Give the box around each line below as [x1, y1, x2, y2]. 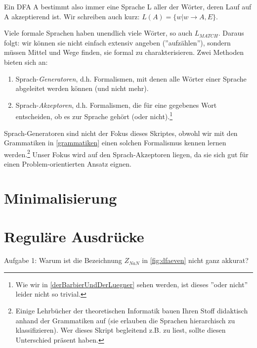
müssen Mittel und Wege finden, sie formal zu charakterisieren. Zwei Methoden [4, 47, 244, 57]
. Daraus [218, 28, 244, 38]
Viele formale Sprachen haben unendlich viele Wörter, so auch [4, 28, 192, 38]
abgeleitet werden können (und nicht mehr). [15, 83, 149, 93]
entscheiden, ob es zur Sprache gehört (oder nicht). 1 [15, 110, 173, 121]
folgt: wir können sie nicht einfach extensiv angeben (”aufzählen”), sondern [4, 37, 231, 47]
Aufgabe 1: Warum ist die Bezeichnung [4, 255, 122, 265]
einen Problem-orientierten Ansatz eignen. [4, 159, 131, 169]
